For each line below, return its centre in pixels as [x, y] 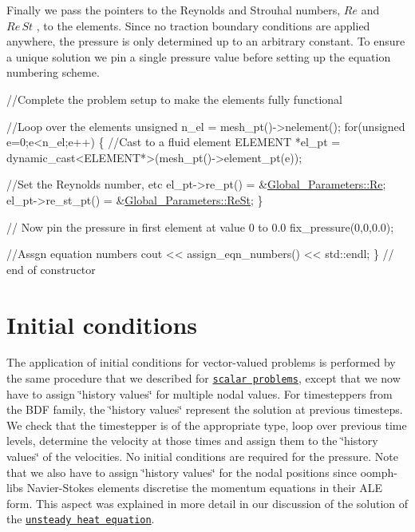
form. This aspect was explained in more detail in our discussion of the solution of [207, 503]
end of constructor [51, 269]
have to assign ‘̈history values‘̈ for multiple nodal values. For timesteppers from [200, 393]
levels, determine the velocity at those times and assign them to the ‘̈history [192, 441]
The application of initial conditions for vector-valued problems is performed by [201, 362]
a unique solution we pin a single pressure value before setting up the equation [199, 56]
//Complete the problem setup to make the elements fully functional [174, 99]
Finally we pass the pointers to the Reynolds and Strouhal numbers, [174, 10]
